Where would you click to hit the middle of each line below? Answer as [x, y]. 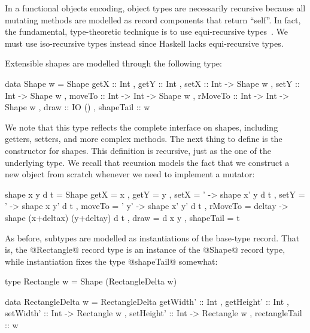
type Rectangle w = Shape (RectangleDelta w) [91, 281]
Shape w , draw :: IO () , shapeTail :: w [77, 107]
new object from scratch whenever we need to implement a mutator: [130, 174]
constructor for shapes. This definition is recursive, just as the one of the [138, 150]
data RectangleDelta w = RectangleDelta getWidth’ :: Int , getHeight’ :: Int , [147, 301]
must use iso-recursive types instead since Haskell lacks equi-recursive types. [144, 43]
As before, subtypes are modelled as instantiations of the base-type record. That [152, 237]
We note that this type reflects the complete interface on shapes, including [142, 127]
